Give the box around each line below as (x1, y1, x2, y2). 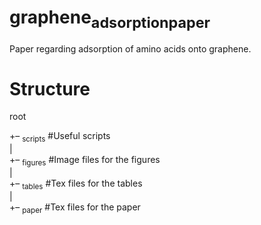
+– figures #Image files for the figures (9, 154, 161, 168)
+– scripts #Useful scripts (9, 130, 111, 145)
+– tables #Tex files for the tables (9, 177, 143, 191)
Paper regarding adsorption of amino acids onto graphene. (9, 42, 252, 55)
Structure (9, 77, 91, 100)
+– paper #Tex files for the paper (9, 201, 141, 215)
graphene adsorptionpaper (9, 6, 211, 32)
